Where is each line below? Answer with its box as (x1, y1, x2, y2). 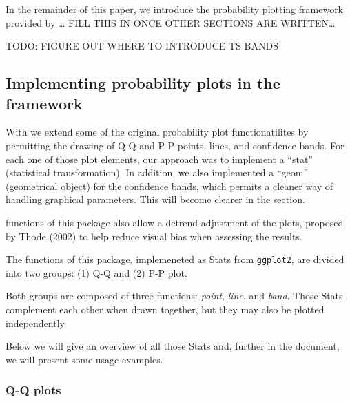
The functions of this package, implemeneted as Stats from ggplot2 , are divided (6, 252, 344, 266)
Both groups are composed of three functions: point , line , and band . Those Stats (6, 288, 343, 303)
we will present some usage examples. (6, 352, 163, 366)
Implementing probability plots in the (6, 72, 280, 94)
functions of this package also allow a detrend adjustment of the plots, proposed (6, 215, 344, 229)
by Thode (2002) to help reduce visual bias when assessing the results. (6, 229, 302, 243)
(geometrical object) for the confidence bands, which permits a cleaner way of (6, 178, 333, 193)
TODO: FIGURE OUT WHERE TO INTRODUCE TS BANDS (6, 39, 278, 53)
